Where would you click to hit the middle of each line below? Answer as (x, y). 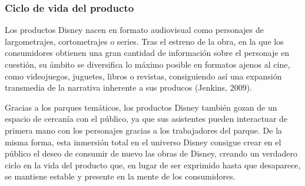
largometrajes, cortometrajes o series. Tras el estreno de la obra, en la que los (144, 41)
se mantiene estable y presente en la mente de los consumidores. (120, 176)
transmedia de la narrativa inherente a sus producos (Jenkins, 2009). (129, 87)
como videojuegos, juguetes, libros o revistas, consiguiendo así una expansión (143, 76)
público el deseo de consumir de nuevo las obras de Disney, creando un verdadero (151, 153)
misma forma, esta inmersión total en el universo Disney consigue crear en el (143, 142)
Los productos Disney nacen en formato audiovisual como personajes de (135, 30)
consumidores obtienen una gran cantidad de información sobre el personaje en (147, 53)
